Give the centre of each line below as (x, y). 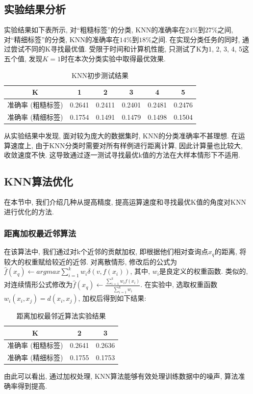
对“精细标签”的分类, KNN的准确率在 (62, 39)
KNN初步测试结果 (100, 75)
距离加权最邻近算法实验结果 (61, 316)
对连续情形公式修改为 (38, 284)
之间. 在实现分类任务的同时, (196, 39)
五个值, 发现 (23, 58)
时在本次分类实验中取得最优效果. (114, 58)
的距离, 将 (230, 251)
